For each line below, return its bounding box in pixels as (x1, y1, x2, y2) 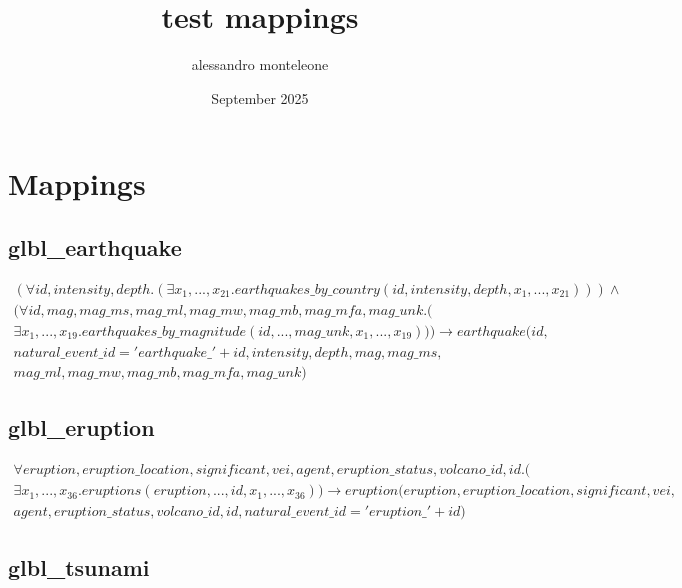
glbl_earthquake (8, 231, 182, 262)
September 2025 (211, 87, 309, 108)
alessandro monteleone (191, 54, 329, 75)
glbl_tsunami (8, 551, 150, 582)
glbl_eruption (8, 412, 155, 443)
